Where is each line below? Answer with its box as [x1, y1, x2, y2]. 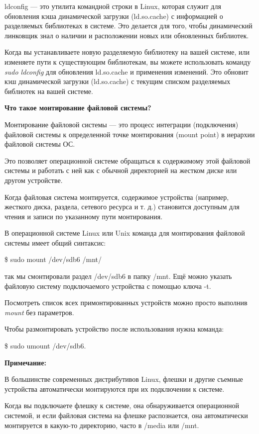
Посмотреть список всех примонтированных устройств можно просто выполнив [4, 297, 248, 308]
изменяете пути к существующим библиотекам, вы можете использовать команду [4, 56, 251, 67]
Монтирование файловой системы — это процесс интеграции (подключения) [4, 119, 239, 129]
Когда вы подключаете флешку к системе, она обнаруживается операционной [4, 400, 239, 411]
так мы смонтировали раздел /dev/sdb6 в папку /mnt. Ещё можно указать [4, 271, 232, 281]
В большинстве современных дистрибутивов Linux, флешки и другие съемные [4, 374, 243, 384]
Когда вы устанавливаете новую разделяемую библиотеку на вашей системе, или [4, 47, 250, 57]
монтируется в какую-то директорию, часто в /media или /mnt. [4, 420, 199, 430]
